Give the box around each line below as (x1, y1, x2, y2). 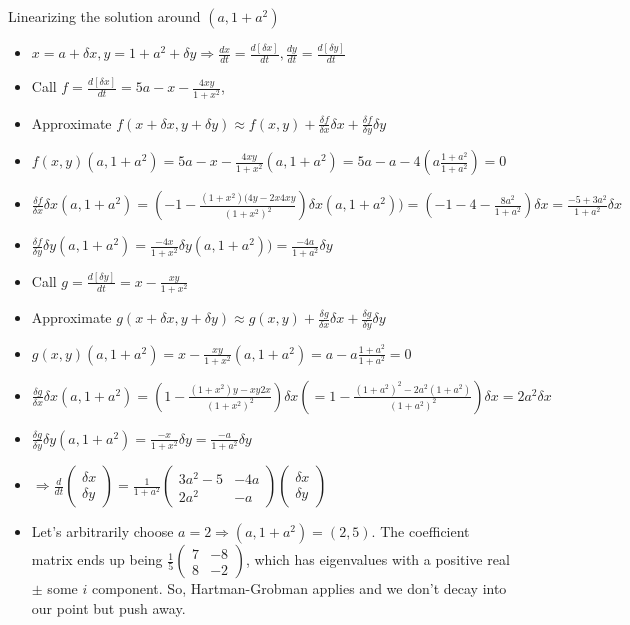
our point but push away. (31, 597, 186, 618)
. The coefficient (371, 521, 470, 542)
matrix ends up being (31, 549, 163, 570)
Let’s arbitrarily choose (31, 521, 174, 542)
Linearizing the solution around (8, 6, 201, 26)
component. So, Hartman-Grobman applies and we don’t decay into (91, 578, 507, 599)
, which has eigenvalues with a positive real (245, 549, 510, 570)
